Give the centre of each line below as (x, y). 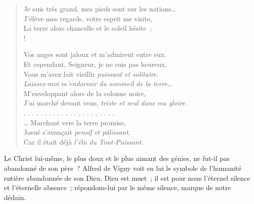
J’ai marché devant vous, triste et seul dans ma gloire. (106, 103)
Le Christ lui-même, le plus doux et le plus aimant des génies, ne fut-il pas (117, 158)
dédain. (15, 197)
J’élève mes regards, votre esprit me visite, (88, 18)
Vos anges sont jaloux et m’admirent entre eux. (95, 54)
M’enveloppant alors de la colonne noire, (85, 93)
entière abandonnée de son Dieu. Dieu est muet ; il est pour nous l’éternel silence (127, 178)
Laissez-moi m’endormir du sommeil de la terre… (98, 83)
